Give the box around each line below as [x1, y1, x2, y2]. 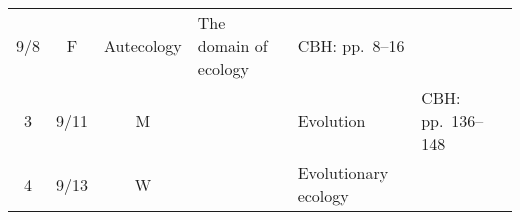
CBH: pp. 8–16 [297, 34, 405, 57]
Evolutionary [297, 161, 389, 184]
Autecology [104, 34, 182, 57]
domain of [197, 34, 268, 57]
